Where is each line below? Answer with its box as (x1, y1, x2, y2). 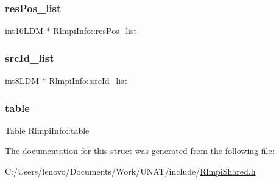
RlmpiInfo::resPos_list (53, 24, 137, 37)
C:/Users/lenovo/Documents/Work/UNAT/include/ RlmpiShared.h (5, 165, 256, 178)
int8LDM (5, 74, 40, 87)
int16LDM (5, 24, 44, 37)
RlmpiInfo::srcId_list (49, 74, 128, 87)
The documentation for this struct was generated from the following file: (5, 144, 275, 157)
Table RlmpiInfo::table (5, 124, 90, 136)
